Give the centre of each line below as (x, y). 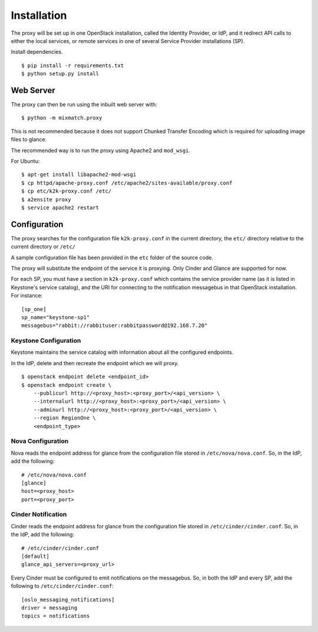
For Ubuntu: (25, 161)
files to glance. (29, 140)
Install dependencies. (37, 52)
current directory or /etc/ (43, 247)
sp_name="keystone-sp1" (56, 317)
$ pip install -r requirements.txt (73, 65)
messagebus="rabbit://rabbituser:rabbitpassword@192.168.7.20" (115, 326)
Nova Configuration (40, 441)
